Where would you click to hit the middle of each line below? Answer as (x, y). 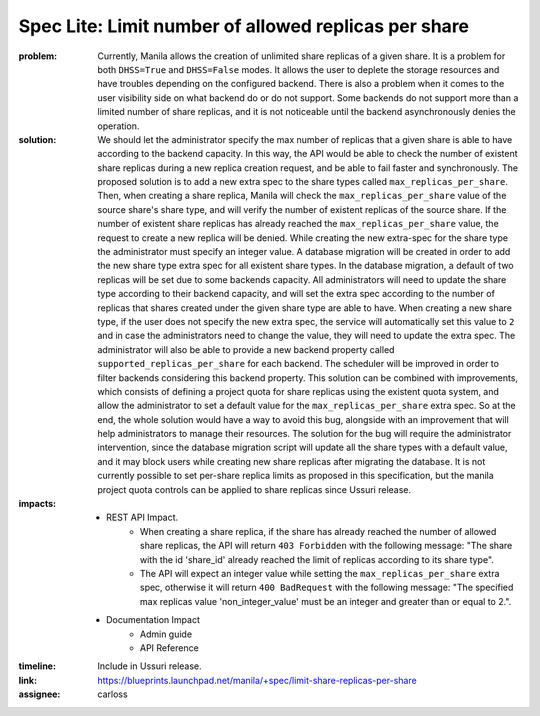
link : (28, 680)
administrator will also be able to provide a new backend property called (246, 349)
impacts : (37, 504)
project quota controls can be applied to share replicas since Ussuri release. (254, 489)
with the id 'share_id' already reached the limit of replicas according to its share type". (317, 559)
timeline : (37, 666)
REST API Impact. (142, 517)
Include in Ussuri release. (149, 666)
